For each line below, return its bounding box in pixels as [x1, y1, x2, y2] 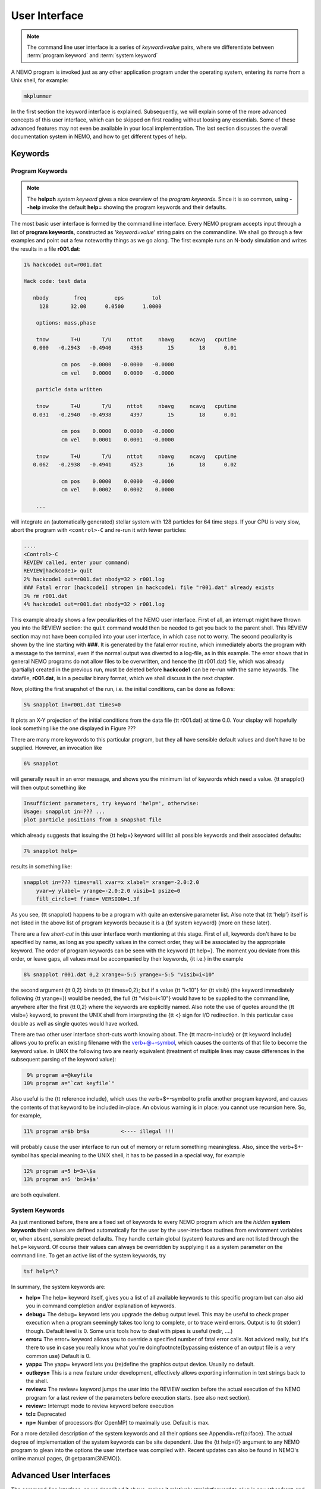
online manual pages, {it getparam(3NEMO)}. [11, 1455, 122, 1462]
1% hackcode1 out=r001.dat [23, 261, 102, 268]
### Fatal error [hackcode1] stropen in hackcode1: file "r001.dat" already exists [23, 584, 275, 591]
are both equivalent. [11, 1191, 61, 1198]
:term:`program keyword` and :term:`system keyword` [27, 52, 158, 59]
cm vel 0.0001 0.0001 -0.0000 [61, 436, 175, 443]
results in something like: [11, 863, 73, 870]
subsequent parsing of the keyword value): [11, 1056, 117, 1063]
